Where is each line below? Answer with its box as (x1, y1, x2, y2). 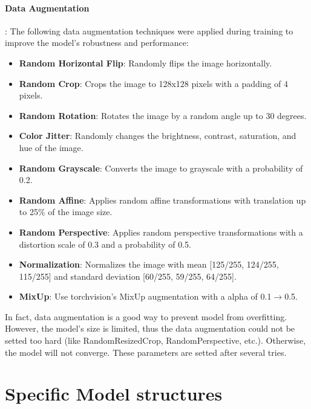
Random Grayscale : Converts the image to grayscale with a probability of (19, 161, 303, 174)
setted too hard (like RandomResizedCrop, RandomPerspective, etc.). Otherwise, (5, 334, 306, 347)
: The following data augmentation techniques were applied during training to (5, 24, 293, 37)
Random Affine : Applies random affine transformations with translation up (19, 193, 306, 206)
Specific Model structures (5, 381, 223, 406)
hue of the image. (19, 141, 83, 153)
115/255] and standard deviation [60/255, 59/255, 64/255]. (19, 269, 237, 282)
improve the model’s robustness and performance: (5, 36, 189, 49)
